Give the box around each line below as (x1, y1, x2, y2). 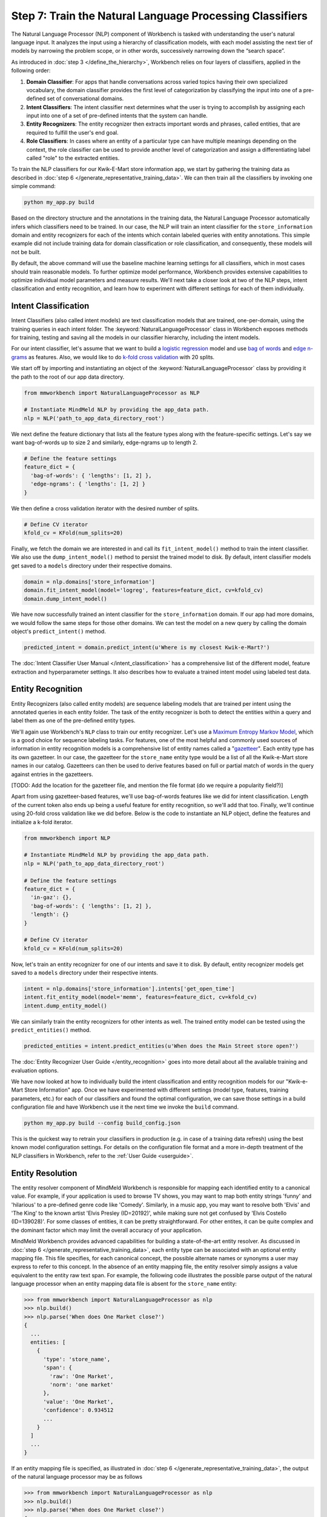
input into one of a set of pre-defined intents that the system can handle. (26, 112, 208, 120)
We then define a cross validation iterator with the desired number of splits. (11, 504, 199, 512)
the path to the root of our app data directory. (11, 373, 125, 380)
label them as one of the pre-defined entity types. (11, 717, 136, 725)
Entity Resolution (11, 1168, 78, 1178)
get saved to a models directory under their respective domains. (11, 562, 173, 569)
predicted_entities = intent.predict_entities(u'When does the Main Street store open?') (24, 1042, 299, 1050)
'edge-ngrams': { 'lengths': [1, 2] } (30, 481, 145, 488)
